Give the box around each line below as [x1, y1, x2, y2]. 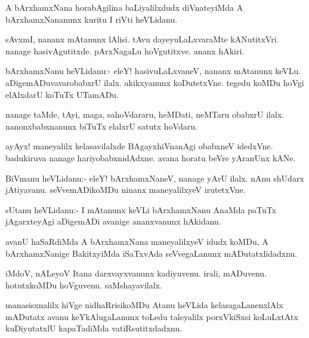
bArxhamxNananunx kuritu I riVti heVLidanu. [5, 13, 178, 25]
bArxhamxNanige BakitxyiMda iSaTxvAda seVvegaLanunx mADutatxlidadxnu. [5, 247, 298, 259]
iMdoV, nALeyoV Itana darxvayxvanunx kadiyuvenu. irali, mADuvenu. [5, 267, 267, 279]
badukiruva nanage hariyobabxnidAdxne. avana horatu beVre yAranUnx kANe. [5, 151, 296, 164]
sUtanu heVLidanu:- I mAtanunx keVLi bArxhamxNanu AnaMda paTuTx [5, 203, 277, 216]
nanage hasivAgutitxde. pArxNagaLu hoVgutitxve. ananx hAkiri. [5, 44, 245, 57]
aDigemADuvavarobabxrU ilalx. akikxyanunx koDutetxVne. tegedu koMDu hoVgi [5, 76, 304, 88]
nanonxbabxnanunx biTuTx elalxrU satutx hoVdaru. [5, 119, 197, 132]
